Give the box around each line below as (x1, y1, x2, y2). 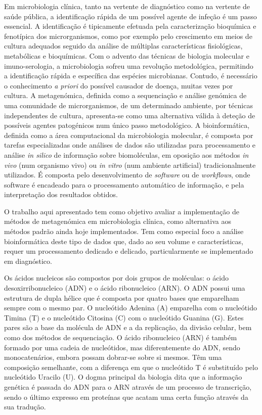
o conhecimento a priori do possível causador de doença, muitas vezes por (4, 80, 233, 90)
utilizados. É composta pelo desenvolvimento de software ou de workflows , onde (4, 169, 250, 180)
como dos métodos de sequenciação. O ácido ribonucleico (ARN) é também (4, 332, 237, 342)
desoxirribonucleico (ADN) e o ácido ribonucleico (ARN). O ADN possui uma (4, 283, 245, 293)
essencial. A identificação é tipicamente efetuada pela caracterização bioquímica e (4, 21, 256, 31)
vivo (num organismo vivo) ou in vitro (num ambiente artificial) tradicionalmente (4, 159, 256, 170)
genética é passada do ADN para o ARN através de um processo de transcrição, (4, 381, 252, 392)
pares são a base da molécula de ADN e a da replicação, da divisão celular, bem (4, 322, 252, 333)
